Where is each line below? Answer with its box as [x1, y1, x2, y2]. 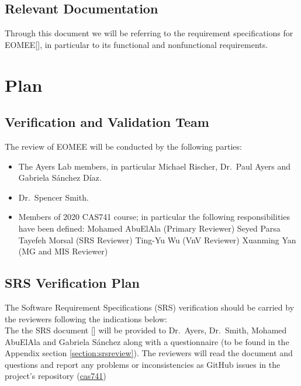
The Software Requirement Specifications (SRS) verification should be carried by [5, 301, 295, 313]
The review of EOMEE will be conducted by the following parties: [5, 140, 242, 152]
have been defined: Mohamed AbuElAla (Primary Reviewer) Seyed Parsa [18, 222, 281, 234]
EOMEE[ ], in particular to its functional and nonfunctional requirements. [5, 38, 268, 50]
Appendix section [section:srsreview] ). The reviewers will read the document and [5, 347, 293, 359]
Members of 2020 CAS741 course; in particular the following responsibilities [18, 211, 290, 223]
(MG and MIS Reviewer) [18, 245, 108, 257]
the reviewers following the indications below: [5, 312, 167, 325]
